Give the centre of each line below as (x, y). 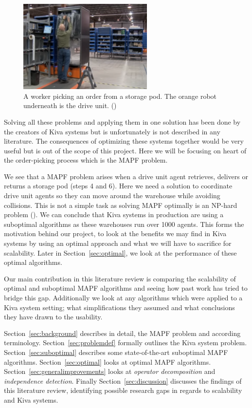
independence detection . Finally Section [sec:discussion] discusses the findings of (123, 380)
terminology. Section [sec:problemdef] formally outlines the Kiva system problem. (126, 343)
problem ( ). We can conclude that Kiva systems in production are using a (114, 214)
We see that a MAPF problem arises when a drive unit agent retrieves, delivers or (126, 176)
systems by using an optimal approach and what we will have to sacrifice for (118, 243)
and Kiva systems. (31, 399)
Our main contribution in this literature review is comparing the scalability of (120, 278)
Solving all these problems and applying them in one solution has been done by (122, 121)
